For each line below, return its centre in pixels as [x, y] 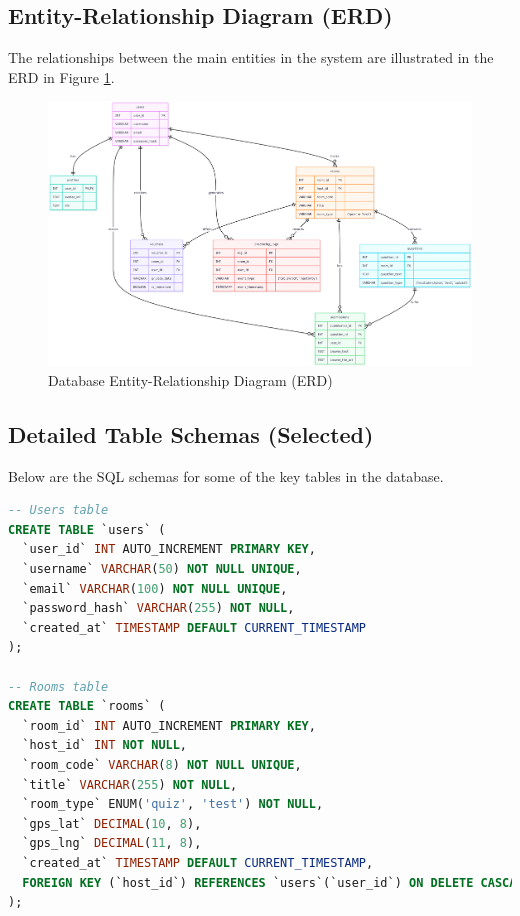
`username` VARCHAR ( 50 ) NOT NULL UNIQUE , [162, 569]
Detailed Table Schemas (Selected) [191, 433]
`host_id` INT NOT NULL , [105, 745]
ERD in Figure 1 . [61, 76]
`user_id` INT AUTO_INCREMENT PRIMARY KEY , [169, 549]
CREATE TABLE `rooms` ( [87, 706]
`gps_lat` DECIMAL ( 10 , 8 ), [112, 823]
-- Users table [58, 510]
